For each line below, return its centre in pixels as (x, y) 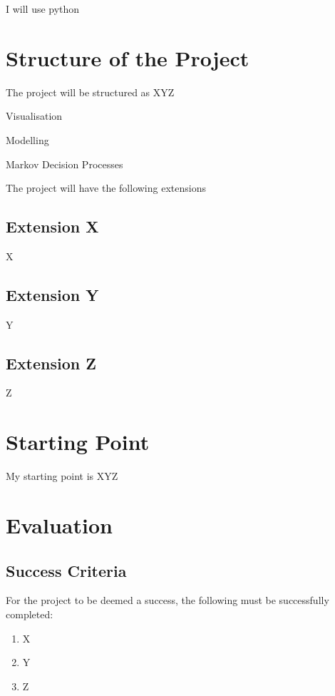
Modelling (27, 139)
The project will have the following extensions (106, 188)
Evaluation (59, 524)
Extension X (52, 226)
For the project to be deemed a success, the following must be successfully (167, 600)
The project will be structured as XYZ (90, 92)
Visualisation (34, 116)
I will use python (43, 9)
